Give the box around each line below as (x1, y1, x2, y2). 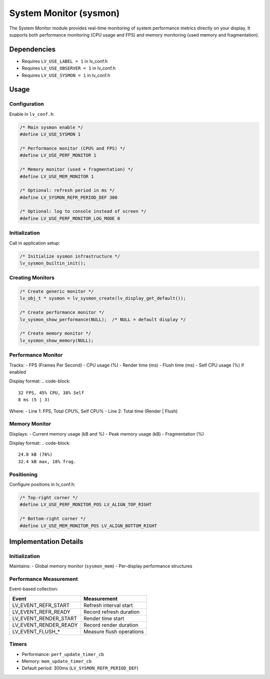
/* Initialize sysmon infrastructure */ (19, 253, 120, 259)
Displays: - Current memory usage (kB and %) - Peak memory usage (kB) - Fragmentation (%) (9, 431, 204, 437)
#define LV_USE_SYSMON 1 (19, 132, 81, 137)
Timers (9, 641, 27, 648)
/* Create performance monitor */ (19, 309, 104, 315)
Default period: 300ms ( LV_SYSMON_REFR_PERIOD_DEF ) (21, 665, 138, 671)
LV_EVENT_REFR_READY (12, 608, 71, 615)
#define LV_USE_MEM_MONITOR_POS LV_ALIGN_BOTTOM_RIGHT (19, 523, 157, 528)
